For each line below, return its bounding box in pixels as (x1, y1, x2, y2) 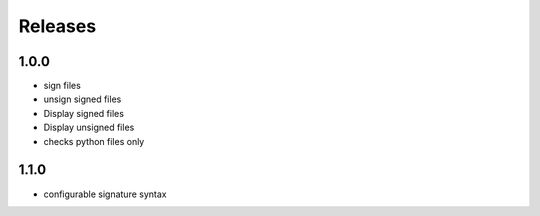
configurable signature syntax (43, 188, 167, 200)
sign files (43, 80, 82, 92)
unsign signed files (43, 93, 122, 105)
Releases (18, 15, 97, 37)
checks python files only (43, 135, 145, 147)
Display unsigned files (43, 121, 135, 134)
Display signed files (43, 107, 125, 119)
